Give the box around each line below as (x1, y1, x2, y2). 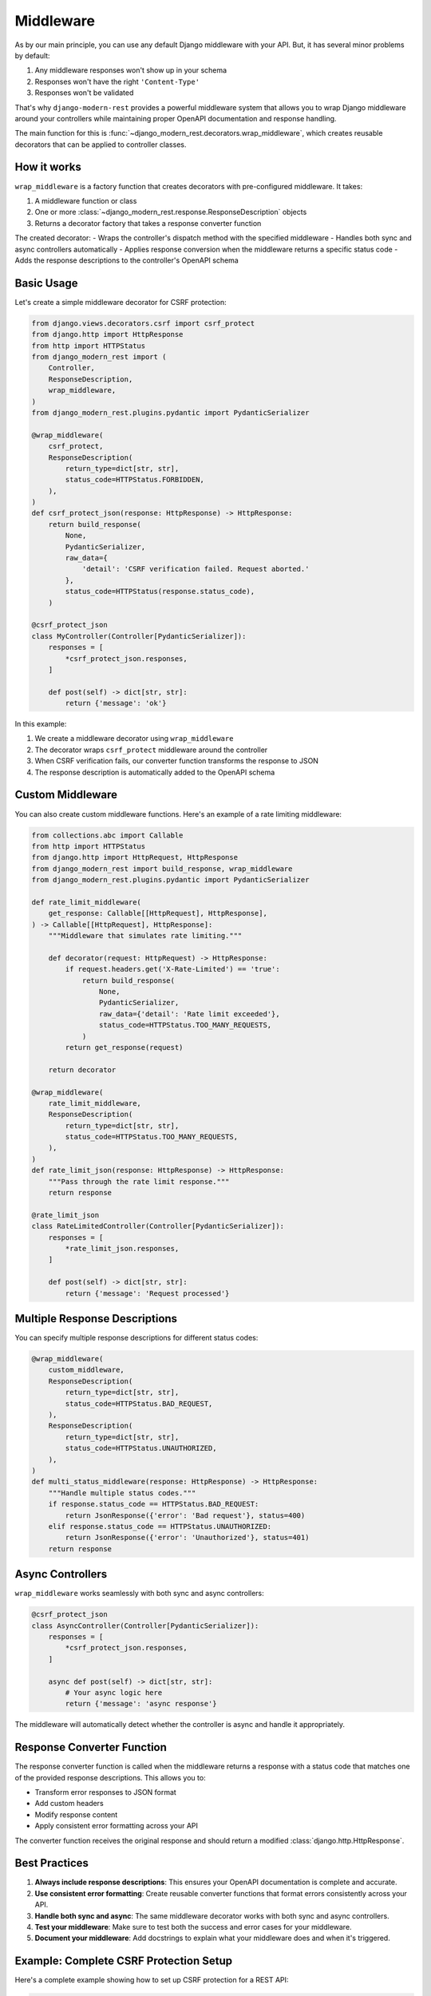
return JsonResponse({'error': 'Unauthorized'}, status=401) (65, 1533, 310, 1543)
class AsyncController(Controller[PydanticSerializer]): (31, 1621, 259, 1630)
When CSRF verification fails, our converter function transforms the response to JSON (34, 756, 319, 766)
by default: (14, 50, 51, 60)
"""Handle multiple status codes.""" (48, 1488, 196, 1497)
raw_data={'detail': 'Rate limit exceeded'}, (98, 1009, 280, 1018)
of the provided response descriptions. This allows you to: (14, 1772, 207, 1782)
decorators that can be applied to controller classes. (14, 140, 187, 149)
